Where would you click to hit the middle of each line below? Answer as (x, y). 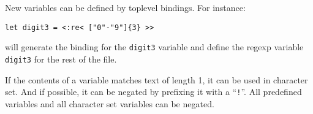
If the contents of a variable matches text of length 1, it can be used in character (156, 79)
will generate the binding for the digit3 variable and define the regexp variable (154, 47)
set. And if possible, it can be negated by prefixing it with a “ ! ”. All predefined (153, 92)
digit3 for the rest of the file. (61, 59)
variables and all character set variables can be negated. (110, 103)
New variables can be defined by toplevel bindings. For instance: (125, 7)
